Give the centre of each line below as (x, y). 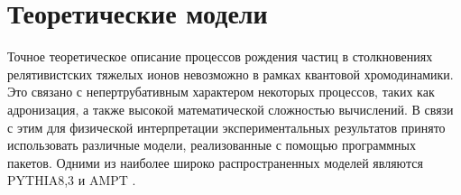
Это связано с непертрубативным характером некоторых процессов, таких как (221, 92)
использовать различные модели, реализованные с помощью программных (212, 145)
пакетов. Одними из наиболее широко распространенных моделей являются (215, 162)
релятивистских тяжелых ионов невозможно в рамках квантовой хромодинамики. (230, 74)
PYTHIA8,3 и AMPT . (72, 180)
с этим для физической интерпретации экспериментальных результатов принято (226, 127)
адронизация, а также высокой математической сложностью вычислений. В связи (230, 109)
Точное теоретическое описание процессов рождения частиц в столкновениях (220, 56)
